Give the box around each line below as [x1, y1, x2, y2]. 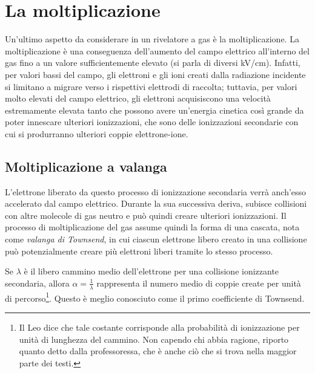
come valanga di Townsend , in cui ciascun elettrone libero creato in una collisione [5, 233, 307, 245]
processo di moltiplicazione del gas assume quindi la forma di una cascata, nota [5, 221, 300, 233]
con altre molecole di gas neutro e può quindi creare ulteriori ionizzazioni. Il [5, 209, 287, 221]
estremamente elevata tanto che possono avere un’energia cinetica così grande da [5, 103, 304, 116]
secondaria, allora [5, 276, 70, 289]
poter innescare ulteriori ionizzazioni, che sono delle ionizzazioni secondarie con [5, 115, 299, 128]
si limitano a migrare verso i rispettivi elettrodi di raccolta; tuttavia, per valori [5, 80, 297, 92]
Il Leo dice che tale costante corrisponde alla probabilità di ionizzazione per [19, 320, 300, 333]
